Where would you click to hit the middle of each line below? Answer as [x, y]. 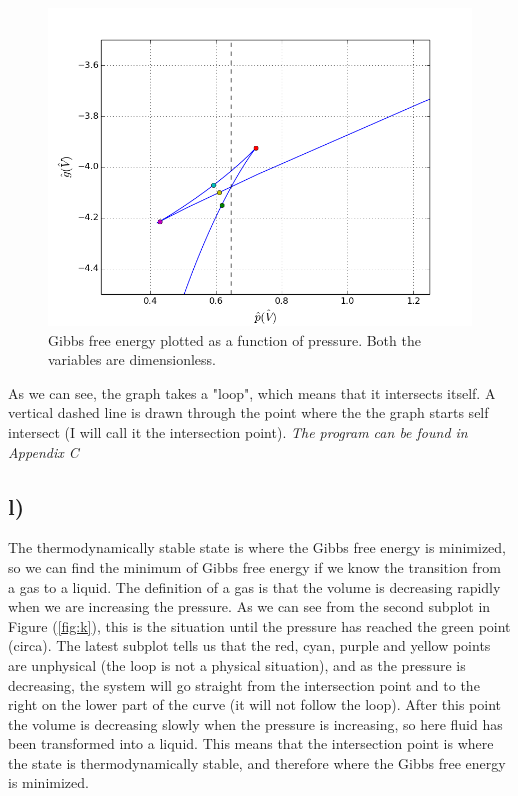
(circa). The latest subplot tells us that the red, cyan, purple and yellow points [249, 645]
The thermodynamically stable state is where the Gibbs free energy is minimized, [257, 547]
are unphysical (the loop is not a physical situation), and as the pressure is [237, 664]
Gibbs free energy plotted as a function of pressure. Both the [234, 339]
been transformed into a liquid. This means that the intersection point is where [251, 743]
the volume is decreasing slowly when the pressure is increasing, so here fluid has [255, 723]
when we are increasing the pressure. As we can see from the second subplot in [249, 606]
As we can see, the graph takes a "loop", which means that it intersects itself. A [252, 392]
